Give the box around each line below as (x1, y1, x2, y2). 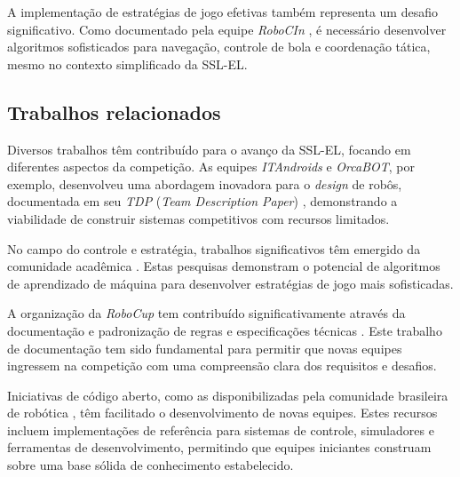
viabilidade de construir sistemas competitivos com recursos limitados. (7, 209, 390, 227)
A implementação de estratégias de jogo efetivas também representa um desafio (7, 3, 438, 20)
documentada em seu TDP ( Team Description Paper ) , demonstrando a (7, 192, 398, 211)
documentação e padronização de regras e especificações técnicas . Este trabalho (7, 321, 442, 339)
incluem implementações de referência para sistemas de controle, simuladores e (7, 420, 434, 439)
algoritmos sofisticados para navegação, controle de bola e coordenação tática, (7, 37, 431, 56)
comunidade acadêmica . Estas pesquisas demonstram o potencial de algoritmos (7, 257, 440, 275)
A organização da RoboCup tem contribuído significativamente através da (7, 304, 406, 322)
